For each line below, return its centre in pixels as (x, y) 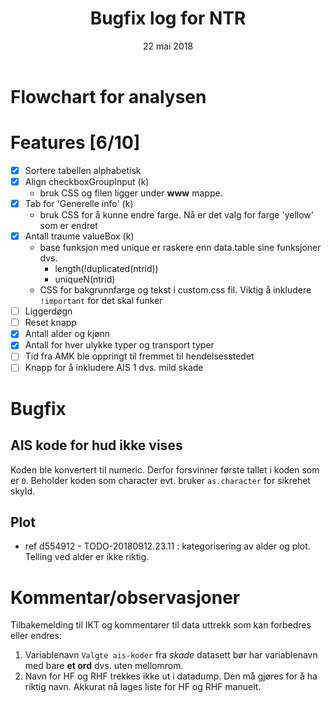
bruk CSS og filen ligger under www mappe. (131, 193)
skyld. (23, 491)
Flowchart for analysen (108, 96)
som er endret (68, 226)
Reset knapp (50, 323)
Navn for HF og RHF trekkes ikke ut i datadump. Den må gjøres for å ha (171, 676)
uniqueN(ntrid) (85, 279)
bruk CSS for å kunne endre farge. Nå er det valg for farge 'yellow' (176, 215)
